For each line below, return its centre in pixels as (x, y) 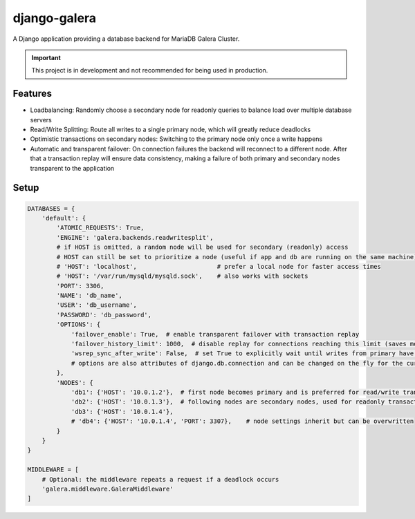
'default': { (64, 218)
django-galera (55, 18)
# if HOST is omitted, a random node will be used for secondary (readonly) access (202, 247)
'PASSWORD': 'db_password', (104, 315)
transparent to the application (72, 168)
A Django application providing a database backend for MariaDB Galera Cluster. (126, 39)
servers (41, 120)
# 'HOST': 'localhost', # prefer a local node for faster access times (219, 266)
